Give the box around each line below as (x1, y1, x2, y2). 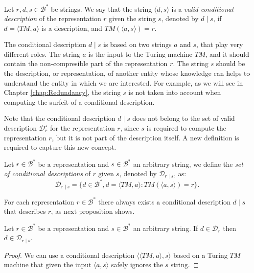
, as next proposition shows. (51, 206, 135, 216)
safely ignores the (111, 259, 163, 270)
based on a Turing (173, 250, 228, 260)
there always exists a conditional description (98, 196, 231, 206)
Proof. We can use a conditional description (4, 250, 135, 260)
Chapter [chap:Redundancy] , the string (4, 87, 121, 97)
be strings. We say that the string (51, 3, 152, 14)
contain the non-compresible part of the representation (4, 58, 168, 68)
